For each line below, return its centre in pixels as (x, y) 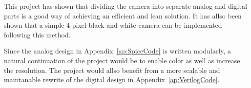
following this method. (37, 34)
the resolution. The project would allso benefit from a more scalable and (112, 70)
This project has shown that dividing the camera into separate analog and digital (125, 6)
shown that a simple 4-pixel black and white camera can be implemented (113, 25)
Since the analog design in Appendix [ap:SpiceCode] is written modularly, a (118, 51)
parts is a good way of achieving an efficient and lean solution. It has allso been (123, 15)
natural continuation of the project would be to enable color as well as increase (122, 60)
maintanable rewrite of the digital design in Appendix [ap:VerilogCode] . (112, 79)
